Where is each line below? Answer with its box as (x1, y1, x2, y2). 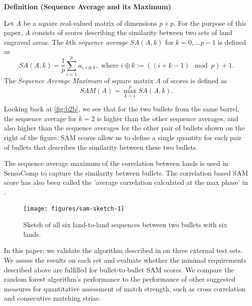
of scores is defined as (162, 75, 227, 86)
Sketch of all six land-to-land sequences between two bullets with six (23, 219, 227, 230)
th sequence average (69, 36, 128, 47)
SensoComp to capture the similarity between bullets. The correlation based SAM (4, 167, 248, 178)
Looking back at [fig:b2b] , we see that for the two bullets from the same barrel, (4, 104, 239, 114)
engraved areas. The (4, 36, 64, 47)
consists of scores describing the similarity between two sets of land (32, 27, 233, 37)
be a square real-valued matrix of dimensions (23, 18, 157, 28)
